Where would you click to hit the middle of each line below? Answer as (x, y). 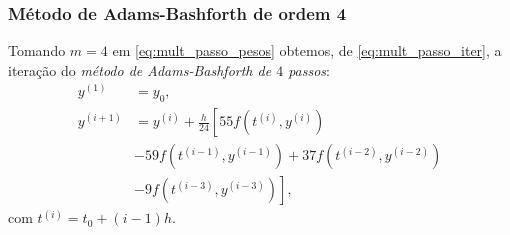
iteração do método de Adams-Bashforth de (140, 69)
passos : (309, 69)
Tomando (37, 50)
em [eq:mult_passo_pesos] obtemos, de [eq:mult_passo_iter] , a (307, 50)
